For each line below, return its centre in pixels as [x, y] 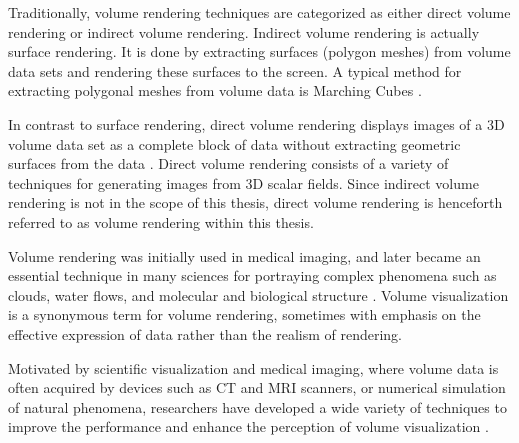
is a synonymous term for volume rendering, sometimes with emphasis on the [244, 314]
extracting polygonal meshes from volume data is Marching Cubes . [215, 90]
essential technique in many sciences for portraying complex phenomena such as [252, 275]
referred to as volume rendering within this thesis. [161, 221]
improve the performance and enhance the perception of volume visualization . [248, 426]
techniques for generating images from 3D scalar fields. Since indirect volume [243, 182]
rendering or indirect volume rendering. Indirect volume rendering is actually [244, 31]
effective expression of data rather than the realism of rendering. [205, 333]
